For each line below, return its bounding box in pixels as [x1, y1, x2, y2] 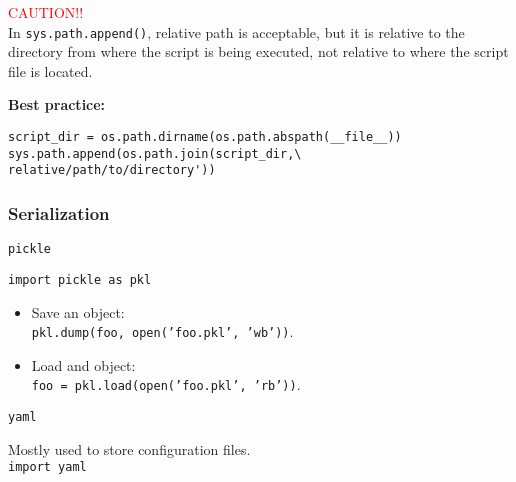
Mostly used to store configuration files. [8, 438, 251, 459]
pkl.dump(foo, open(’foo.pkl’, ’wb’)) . [31, 321, 294, 342]
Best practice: [8, 94, 106, 115]
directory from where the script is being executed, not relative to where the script [8, 41, 509, 62]
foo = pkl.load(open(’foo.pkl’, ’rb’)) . [31, 374, 301, 395]
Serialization [8, 200, 110, 225]
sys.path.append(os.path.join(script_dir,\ [8, 146, 302, 161]
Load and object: [31, 354, 136, 375]
